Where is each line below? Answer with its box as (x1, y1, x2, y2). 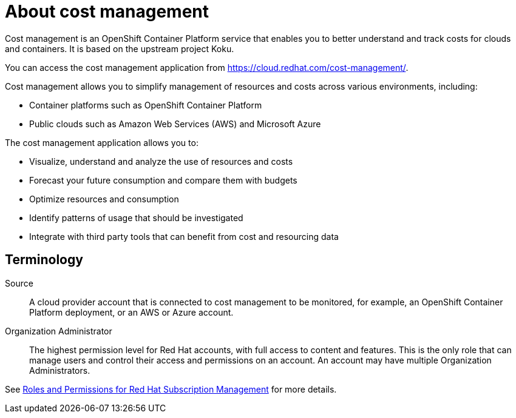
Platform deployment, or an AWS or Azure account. (29, 307, 234, 317)
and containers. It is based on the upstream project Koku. (5, 43, 234, 54)
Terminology (5, 252, 83, 268)
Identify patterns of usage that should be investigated (29, 212, 243, 223)
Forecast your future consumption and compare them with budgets (29, 174, 297, 185)
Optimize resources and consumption (29, 193, 179, 204)
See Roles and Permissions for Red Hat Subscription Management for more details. (5, 383, 337, 394)
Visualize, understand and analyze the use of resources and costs (29, 156, 293, 167)
